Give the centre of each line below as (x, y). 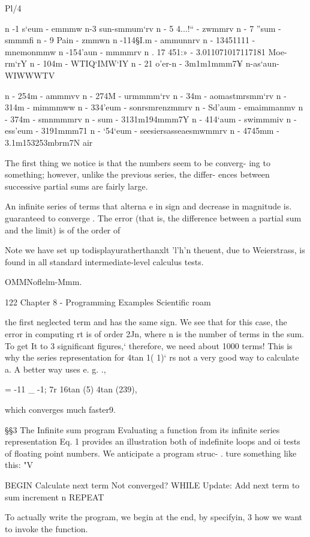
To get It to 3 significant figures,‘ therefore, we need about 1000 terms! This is (149, 345)
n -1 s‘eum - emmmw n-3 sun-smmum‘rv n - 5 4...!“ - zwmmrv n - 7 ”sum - (143, 28)
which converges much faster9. (60, 409)
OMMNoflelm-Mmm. (43, 282)
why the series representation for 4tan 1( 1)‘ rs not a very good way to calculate (152, 357)
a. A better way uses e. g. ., (55, 369)
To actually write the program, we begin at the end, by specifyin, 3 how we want (154, 517)
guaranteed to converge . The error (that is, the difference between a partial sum (153, 217)
